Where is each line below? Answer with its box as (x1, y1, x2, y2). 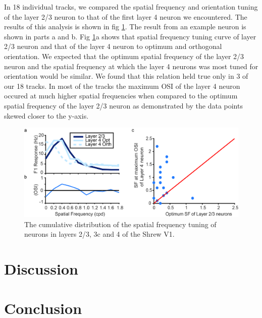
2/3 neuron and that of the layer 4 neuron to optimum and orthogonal (4, 41, 222, 51)
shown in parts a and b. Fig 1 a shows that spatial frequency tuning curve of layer (4, 31, 256, 41)
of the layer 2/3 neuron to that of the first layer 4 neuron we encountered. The (4, 11, 247, 22)
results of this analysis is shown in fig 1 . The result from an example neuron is (4, 21, 246, 32)
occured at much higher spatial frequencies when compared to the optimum (4, 90, 238, 101)
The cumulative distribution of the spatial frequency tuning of (24, 219, 217, 229)
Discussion (4, 258, 78, 279)
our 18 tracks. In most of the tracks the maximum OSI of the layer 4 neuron (4, 80, 240, 91)
